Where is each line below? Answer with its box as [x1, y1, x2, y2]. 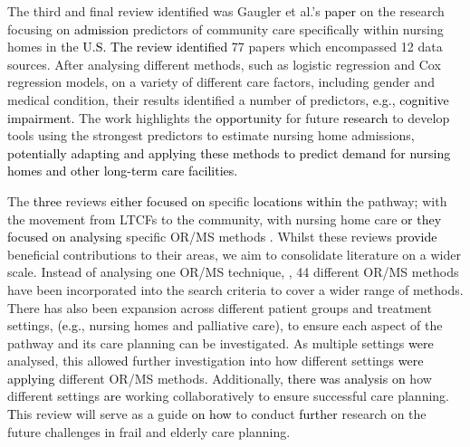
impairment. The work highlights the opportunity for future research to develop [7, 108, 450, 127]
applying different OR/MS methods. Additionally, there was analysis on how [7, 368, 432, 387]
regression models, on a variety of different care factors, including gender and [7, 72, 435, 91]
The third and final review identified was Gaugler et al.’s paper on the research [7, 2, 445, 20]
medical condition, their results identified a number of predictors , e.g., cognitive [7, 90, 449, 109]
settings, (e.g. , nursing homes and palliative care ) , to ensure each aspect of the [7, 316, 443, 335]
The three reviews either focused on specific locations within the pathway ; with [7, 191, 447, 210]
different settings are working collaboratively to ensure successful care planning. [7, 386, 449, 405]
